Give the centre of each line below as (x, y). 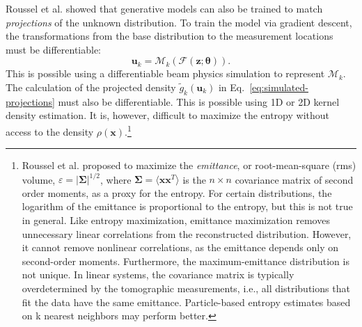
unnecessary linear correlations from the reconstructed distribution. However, (187, 233)
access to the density (50, 131)
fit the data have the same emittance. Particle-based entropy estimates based (186, 302)
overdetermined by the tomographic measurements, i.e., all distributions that (186, 288)
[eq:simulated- (279, 87)
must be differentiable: (54, 49)
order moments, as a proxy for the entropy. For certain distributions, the (177, 192)
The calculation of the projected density (91, 87)
